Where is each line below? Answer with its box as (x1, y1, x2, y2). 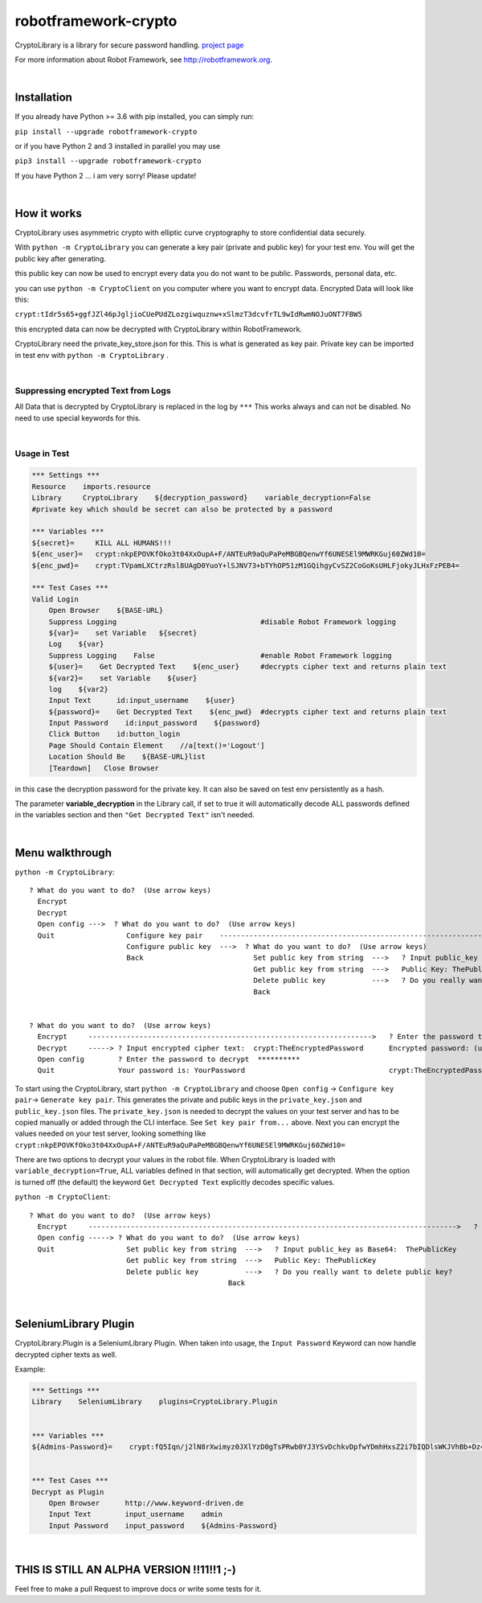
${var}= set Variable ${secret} (48, 628, 198, 637)
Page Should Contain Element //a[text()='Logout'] (48, 741, 265, 750)
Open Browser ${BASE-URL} (48, 606, 164, 615)
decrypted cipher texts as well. (14, 1350, 117, 1359)
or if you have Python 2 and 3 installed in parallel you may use (14, 142, 221, 151)
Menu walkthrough (14, 845, 112, 860)
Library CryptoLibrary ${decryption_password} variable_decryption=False (31, 493, 371, 503)
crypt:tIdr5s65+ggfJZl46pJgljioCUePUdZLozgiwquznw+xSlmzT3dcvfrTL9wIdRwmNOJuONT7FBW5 (14, 310, 363, 319)
